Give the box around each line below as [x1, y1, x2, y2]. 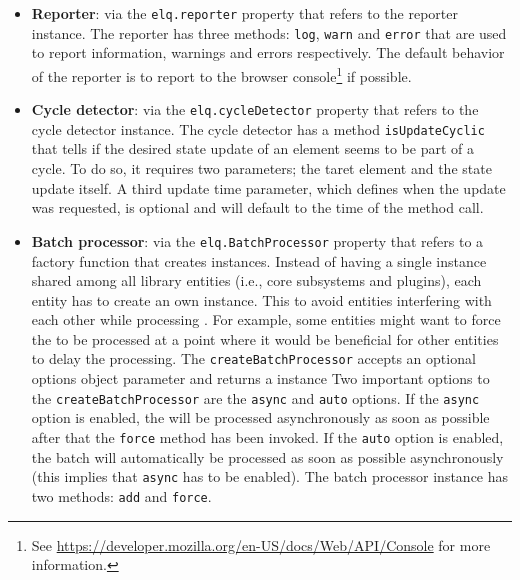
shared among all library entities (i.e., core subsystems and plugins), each [31, 270, 482, 291]
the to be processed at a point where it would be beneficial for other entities [31, 328, 499, 349]
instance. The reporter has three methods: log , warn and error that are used [31, 22, 507, 43]
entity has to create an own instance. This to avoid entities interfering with [31, 289, 492, 310]
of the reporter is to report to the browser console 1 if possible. [31, 62, 412, 86]
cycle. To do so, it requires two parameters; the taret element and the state [31, 158, 492, 179]
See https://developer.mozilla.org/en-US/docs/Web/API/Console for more [31, 534, 491, 555]
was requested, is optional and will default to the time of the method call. [31, 197, 484, 218]
